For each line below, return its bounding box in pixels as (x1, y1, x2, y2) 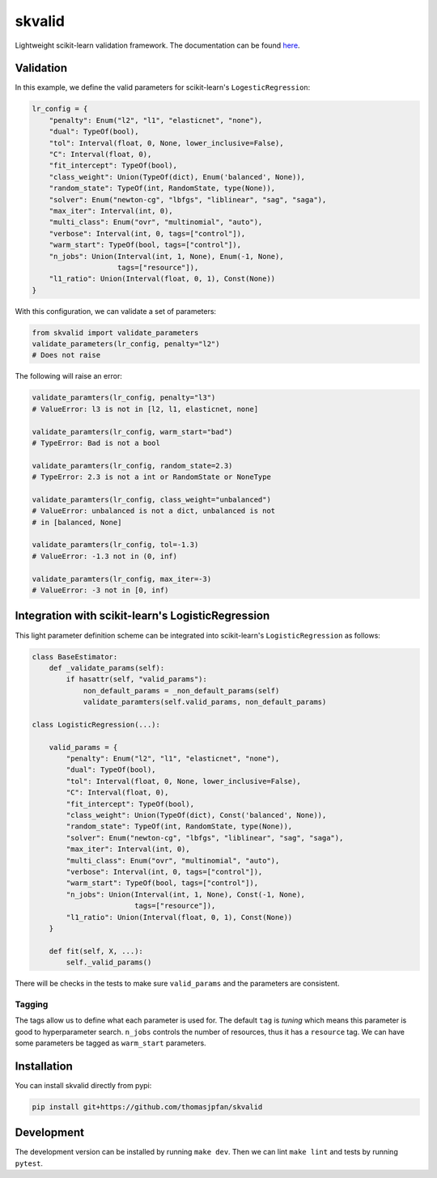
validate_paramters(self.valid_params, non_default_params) (83, 697, 327, 707)
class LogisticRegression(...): (32, 720, 161, 729)
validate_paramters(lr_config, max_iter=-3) (32, 574, 212, 583)
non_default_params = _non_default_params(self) (83, 686, 280, 695)
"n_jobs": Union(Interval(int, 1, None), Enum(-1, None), (49, 252, 284, 261)
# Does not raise (32, 350, 101, 360)
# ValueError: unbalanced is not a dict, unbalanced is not (32, 506, 276, 515)
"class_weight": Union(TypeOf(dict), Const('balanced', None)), (66, 811, 327, 820)
